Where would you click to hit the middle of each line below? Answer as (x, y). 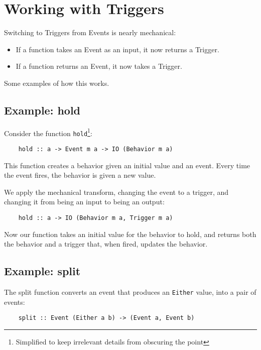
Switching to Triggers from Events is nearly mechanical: (90, 32)
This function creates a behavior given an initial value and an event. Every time (127, 165)
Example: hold (42, 110)
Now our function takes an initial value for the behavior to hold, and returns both (130, 234)
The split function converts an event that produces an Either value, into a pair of (130, 292)
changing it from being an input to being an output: (84, 202)
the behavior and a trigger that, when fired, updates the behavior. (106, 244)
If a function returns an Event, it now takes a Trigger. (99, 66)
